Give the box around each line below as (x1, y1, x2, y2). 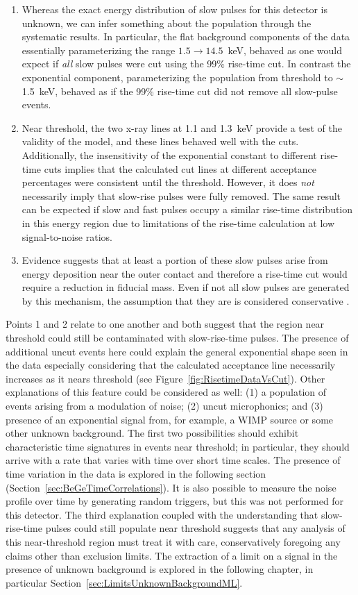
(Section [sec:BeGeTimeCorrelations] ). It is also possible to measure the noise (6, 480, 336, 494)
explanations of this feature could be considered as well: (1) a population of (6, 385, 327, 399)
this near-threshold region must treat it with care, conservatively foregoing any (6, 534, 341, 548)
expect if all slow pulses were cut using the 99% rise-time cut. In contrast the (22, 56, 351, 71)
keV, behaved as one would (228, 42, 342, 57)
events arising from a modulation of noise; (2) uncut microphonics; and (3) (6, 399, 323, 413)
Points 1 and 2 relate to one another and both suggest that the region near (6, 317, 325, 331)
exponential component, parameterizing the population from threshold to (22, 69, 333, 84)
